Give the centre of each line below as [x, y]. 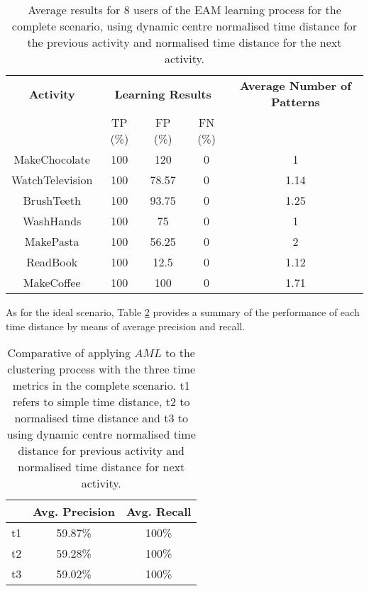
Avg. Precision [74, 512]
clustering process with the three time [101, 369]
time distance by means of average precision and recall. [126, 326]
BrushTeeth [52, 200]
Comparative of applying [69, 353]
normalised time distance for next [101, 467]
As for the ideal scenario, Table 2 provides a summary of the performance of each [183, 312]
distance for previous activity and [101, 451]
